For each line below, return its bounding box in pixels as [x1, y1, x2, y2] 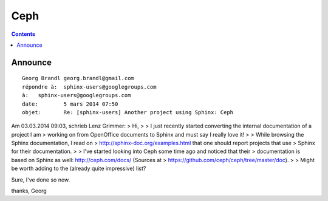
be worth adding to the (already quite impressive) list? [11, 165, 146, 172]
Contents [11, 30, 36, 38]
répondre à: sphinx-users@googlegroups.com [22, 83, 157, 90]
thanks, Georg [11, 187, 47, 194]
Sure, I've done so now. [11, 176, 70, 183]
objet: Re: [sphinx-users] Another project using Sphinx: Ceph [22, 109, 234, 115]
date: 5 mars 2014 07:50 [22, 100, 118, 107]
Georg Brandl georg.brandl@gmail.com [22, 75, 135, 82]
